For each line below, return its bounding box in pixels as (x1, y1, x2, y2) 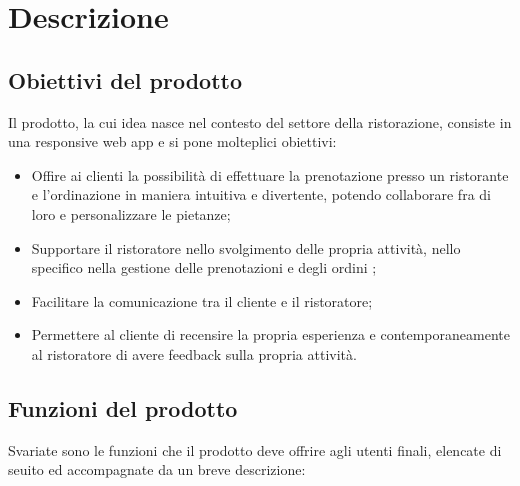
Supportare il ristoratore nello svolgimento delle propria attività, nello (31, 237, 461, 258)
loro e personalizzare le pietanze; (31, 203, 231, 224)
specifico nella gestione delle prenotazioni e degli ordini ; (31, 257, 377, 278)
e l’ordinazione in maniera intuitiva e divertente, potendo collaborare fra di (31, 184, 491, 205)
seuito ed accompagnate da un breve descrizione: (8, 459, 306, 480)
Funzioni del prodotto (8, 392, 238, 423)
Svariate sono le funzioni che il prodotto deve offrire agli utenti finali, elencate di (8, 439, 502, 460)
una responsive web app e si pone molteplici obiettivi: (8, 131, 337, 152)
